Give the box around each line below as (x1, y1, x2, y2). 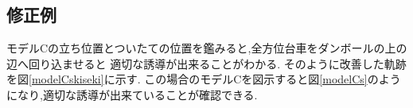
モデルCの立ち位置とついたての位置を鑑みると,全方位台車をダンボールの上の (6, 40, 407, 56)
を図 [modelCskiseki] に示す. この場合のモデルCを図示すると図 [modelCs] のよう (6, 71, 401, 87)
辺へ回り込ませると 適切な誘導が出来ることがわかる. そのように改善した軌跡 (6, 55, 407, 71)
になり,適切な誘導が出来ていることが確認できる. (6, 86, 258, 102)
